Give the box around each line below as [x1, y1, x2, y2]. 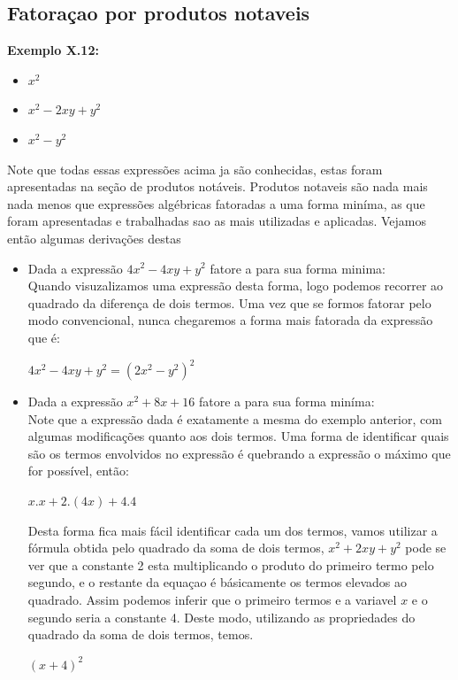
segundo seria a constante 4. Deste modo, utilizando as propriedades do [27, 607, 416, 626]
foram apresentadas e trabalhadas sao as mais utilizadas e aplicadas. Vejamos [7, 212, 427, 230]
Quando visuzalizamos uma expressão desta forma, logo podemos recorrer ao [27, 276, 444, 295]
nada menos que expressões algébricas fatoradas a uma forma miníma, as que [7, 194, 425, 212]
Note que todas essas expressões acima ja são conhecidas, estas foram [7, 159, 383, 178]
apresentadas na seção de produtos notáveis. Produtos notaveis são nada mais [7, 177, 428, 196]
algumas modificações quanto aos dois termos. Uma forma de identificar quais [27, 427, 449, 445]
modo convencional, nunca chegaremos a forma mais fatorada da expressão [27, 311, 433, 329]
